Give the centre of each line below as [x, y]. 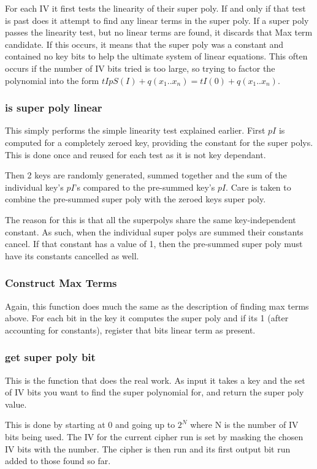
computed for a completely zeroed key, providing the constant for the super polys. [159, 142]
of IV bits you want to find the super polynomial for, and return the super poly [155, 392]
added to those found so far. [58, 461]
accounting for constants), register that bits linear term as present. [130, 330]
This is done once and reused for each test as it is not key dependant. [136, 154]
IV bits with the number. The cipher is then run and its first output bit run [148, 448]
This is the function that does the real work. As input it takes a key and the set [155, 380]
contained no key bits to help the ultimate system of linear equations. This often [156, 56]
